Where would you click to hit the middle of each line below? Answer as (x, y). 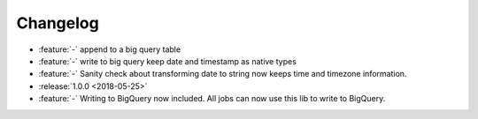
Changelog (58, 23)
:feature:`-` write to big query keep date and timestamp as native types (167, 61)
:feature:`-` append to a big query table (110, 49)
